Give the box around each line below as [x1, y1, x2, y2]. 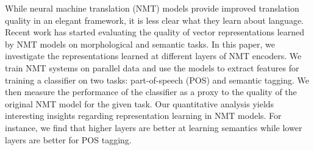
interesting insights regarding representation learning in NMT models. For [5, 109, 282, 122]
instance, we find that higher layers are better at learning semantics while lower [5, 121, 302, 134]
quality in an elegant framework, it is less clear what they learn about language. [5, 13, 304, 26]
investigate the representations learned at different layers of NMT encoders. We [5, 49, 302, 62]
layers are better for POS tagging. [5, 133, 132, 146]
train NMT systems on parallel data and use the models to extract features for [5, 61, 299, 74]
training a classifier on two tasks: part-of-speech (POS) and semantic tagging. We [5, 73, 309, 86]
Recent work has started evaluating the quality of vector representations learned [5, 26, 305, 38]
